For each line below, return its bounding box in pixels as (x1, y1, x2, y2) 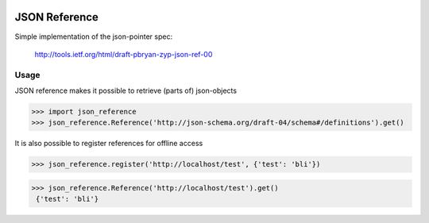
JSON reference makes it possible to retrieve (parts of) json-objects (14, 86, 238, 95)
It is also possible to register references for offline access (14, 139, 203, 148)
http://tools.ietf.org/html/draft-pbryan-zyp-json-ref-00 (34, 49, 213, 59)
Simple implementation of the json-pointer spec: (14, 32, 173, 41)
